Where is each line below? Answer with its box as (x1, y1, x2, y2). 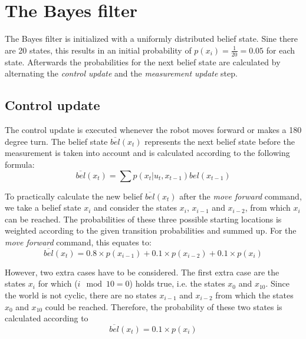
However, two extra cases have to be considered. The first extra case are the (5, 265, 279, 278)
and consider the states (94, 201, 177, 214)
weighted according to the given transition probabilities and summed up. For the (5, 224, 297, 237)
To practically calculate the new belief (5, 190, 143, 202)
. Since (265, 277, 289, 290)
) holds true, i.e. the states (129, 277, 225, 290)
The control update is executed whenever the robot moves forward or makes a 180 (5, 123, 302, 135)
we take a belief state (5, 201, 81, 214)
